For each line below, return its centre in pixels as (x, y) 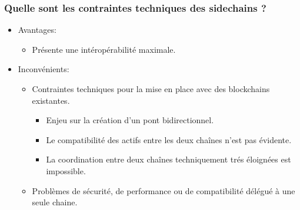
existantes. (51, 100)
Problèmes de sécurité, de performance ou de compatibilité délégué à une (164, 190)
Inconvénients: (44, 69)
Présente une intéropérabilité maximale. (104, 49)
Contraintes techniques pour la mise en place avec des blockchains (151, 89)
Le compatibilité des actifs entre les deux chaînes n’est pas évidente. (169, 139)
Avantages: (37, 30)
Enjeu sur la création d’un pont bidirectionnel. (130, 120)
